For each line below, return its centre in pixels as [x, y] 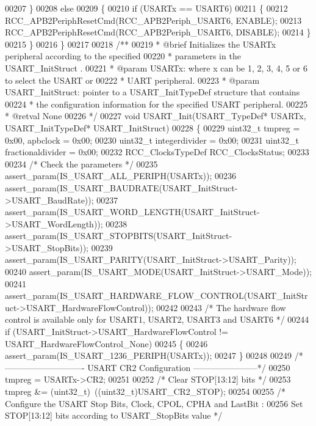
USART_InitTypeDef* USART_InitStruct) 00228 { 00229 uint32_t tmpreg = [153, 127]
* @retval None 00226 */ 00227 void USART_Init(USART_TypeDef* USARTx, [156, 116]
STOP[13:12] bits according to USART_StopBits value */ [114, 415]
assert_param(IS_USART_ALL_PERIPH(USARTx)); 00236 [121, 176]
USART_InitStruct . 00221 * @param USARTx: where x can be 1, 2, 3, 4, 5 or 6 [156, 68]
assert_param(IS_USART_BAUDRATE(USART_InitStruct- [121, 187]
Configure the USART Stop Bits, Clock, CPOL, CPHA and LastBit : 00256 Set [154, 403]
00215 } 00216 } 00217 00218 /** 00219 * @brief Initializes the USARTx [141, 44]
